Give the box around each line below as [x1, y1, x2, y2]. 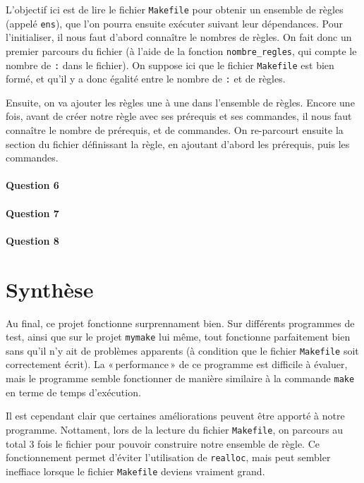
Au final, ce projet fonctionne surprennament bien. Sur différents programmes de [6, 315, 355, 330]
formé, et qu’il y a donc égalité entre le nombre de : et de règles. [6, 71, 286, 86]
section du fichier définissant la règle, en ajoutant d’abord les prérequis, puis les [6, 136, 350, 151]
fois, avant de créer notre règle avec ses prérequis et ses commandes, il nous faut [6, 109, 352, 123]
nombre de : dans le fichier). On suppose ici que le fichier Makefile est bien [6, 57, 334, 72]
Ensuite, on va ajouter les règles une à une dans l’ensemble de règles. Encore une [6, 94, 355, 109]
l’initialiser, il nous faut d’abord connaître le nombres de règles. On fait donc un [6, 30, 352, 44]
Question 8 [6, 233, 59, 247]
